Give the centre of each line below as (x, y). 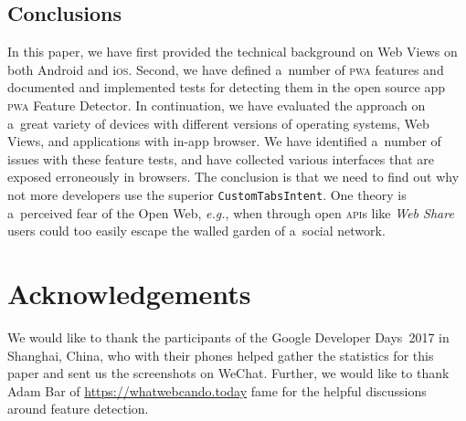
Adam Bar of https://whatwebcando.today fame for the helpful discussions (217, 390)
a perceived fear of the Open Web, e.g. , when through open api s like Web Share (231, 212)
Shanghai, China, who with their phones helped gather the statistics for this (221, 355)
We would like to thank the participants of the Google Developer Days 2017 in (228, 337)
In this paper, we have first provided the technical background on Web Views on (233, 52)
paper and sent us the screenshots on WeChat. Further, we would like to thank (228, 373)
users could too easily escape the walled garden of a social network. (196, 231)
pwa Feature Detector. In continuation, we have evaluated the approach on (217, 105)
